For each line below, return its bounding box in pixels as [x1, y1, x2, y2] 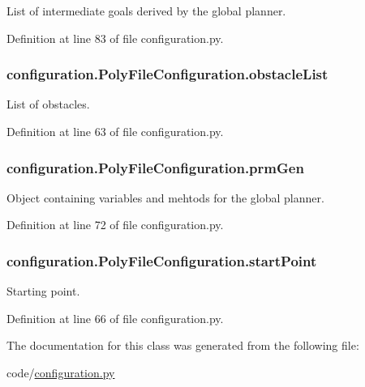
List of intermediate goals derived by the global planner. [6, 2, 286, 19]
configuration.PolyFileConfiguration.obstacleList [6, 64, 328, 84]
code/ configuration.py [6, 364, 115, 381]
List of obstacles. [6, 96, 90, 113]
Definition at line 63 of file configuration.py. [6, 123, 224, 139]
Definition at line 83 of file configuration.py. [6, 29, 224, 46]
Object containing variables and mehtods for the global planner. [6, 189, 324, 206]
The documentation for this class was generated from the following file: [6, 337, 359, 354]
